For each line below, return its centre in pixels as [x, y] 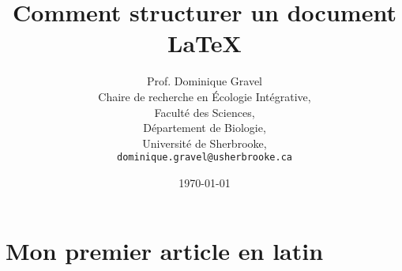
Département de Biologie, [205, 128]
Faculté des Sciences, [205, 112]
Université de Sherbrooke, [205, 143]
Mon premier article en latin [165, 250]
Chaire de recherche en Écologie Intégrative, [205, 96]
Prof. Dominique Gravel [205, 81]
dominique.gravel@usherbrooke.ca [205, 158]
